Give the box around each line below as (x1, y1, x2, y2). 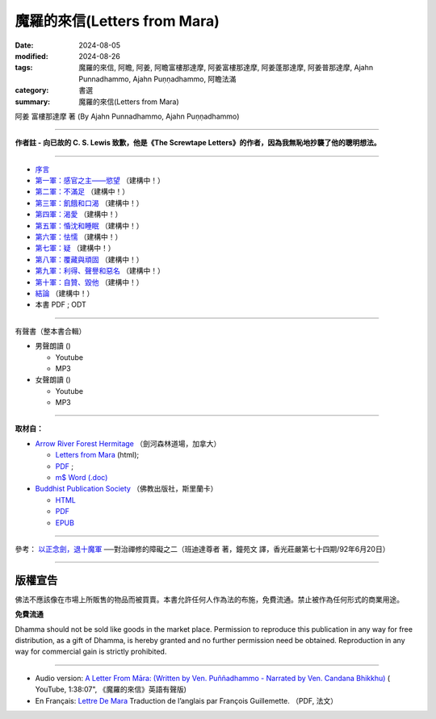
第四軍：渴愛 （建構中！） (35, 210, 123, 219)
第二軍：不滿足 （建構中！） (35, 186, 129, 197)
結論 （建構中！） (35, 288, 94, 298)
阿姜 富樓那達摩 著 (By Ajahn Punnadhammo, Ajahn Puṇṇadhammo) (15, 111, 240, 121)
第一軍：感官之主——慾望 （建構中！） (35, 176, 165, 186)
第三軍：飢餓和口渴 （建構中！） (35, 198, 144, 207)
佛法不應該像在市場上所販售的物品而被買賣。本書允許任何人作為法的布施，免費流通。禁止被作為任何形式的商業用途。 (15, 594, 404, 604)
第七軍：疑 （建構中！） (35, 243, 115, 253)
